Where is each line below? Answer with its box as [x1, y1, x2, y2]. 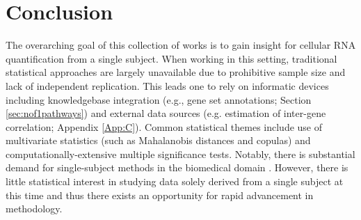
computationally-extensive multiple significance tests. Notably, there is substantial [6, 146, 355, 161]
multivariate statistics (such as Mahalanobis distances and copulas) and [6, 133, 311, 148]
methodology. [6, 201, 63, 216]
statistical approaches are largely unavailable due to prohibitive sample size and [6, 65, 346, 79]
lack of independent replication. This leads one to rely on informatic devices [6, 78, 329, 93]
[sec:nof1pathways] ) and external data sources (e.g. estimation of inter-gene [6, 106, 326, 120]
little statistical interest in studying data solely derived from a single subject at [6, 174, 344, 189]
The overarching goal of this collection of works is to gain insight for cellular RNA [6, 38, 356, 52]
